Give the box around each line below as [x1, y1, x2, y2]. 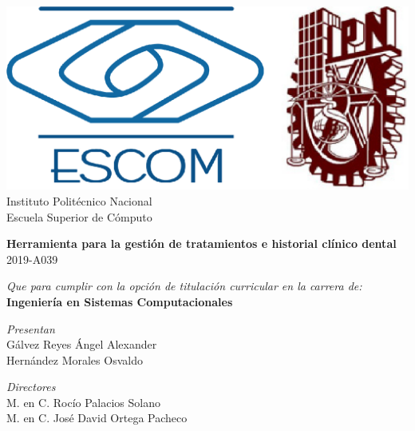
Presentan [6, 320, 55, 337]
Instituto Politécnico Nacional [6, 192, 152, 209]
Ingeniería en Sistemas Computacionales [6, 293, 233, 309]
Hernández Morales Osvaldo [6, 351, 143, 368]
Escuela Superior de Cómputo [6, 208, 152, 225]
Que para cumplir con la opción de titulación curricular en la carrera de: [6, 277, 362, 294]
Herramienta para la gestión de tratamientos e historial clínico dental [6, 235, 397, 252]
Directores [6, 378, 56, 395]
